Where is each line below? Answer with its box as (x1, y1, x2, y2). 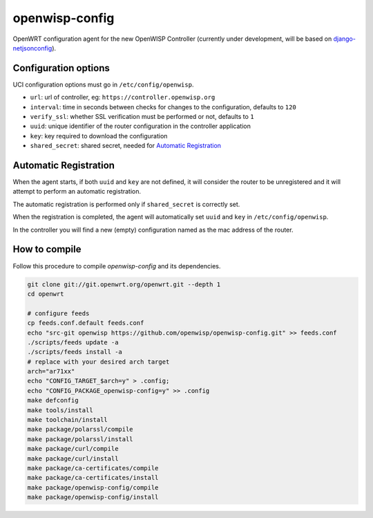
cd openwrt (27, 290, 64, 297)
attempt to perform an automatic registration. (12, 187, 142, 196)
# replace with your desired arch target (27, 358, 170, 366)
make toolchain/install (27, 416, 108, 424)
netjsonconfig (12, 44, 52, 52)
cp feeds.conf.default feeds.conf (27, 319, 144, 327)
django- (333, 35, 356, 43)
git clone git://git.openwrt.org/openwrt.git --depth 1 (27, 280, 221, 288)
